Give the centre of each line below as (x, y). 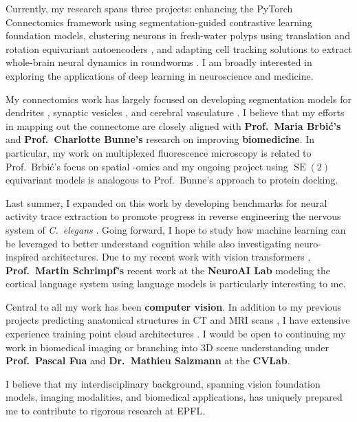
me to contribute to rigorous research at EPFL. (106, 411)
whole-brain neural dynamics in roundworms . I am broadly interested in (159, 62)
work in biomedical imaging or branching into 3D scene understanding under (167, 347)
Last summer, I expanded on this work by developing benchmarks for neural (166, 202)
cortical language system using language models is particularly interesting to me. (176, 284)
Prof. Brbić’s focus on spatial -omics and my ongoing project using (147, 166)
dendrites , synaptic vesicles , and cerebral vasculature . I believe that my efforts (175, 112)
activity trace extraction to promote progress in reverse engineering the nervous (173, 216)
